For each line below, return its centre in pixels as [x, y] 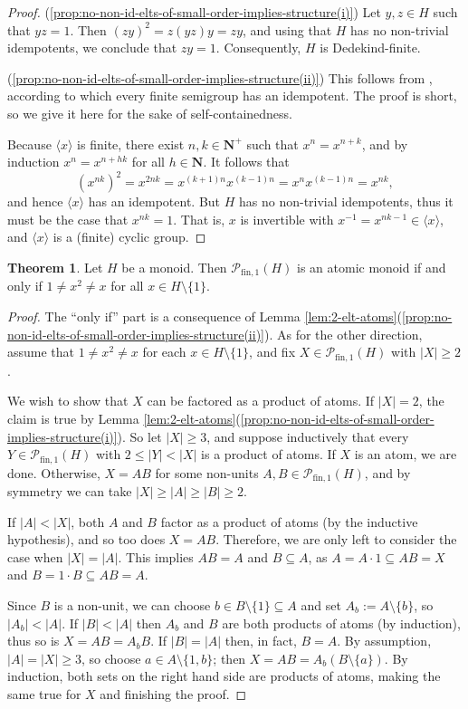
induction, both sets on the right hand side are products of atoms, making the [224, 676]
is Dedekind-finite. [370, 48]
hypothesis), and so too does [86, 539]
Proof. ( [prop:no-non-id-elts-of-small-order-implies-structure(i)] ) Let [194, 12]
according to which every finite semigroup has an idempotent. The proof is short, [232, 96]
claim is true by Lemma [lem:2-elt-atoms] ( [124, 418]
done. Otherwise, [54, 472]
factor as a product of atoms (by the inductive [289, 521]
